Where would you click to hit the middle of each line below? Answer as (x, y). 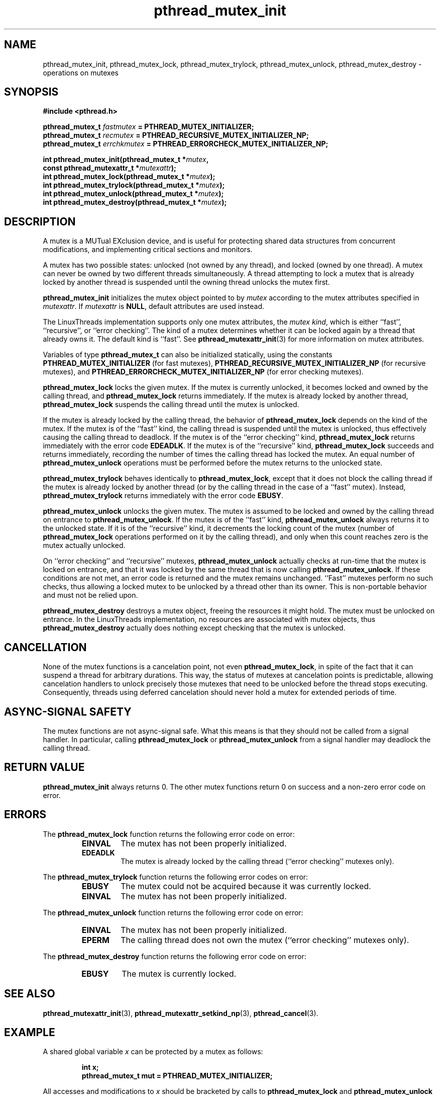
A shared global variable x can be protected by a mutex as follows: (153, 1052)
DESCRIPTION (40, 221)
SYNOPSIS (31, 92)
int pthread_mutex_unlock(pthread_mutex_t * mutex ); (133, 194)
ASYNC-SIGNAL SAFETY (68, 712)
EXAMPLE (30, 1032)
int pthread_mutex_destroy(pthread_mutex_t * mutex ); (135, 202)
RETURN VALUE (44, 767)
